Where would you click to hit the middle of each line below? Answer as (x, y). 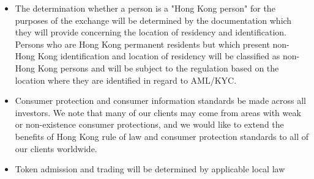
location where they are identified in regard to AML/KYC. (126, 80)
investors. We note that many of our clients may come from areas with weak (158, 112)
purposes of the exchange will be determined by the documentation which (153, 20)
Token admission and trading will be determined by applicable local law (150, 169)
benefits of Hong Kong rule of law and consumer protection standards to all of (162, 136)
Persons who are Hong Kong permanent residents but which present (142, 44)
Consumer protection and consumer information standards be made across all (160, 100)
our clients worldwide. (56, 148)
